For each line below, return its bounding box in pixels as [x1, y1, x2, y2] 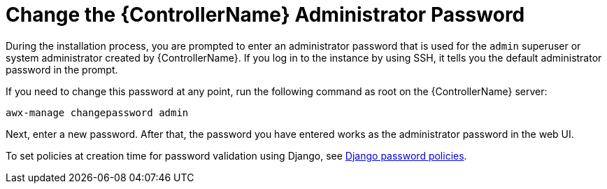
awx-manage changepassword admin [6, 106, 189, 118]
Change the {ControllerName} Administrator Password [6, 3, 525, 27]
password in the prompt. [6, 63, 118, 76]
